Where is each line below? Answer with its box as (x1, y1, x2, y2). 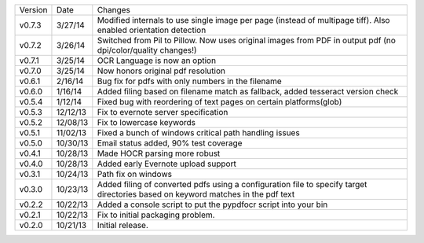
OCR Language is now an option (97, 55, 216, 66)
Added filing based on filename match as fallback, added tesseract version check (97, 87, 399, 97)
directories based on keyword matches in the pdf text (97, 189, 295, 200)
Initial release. (97, 220, 149, 230)
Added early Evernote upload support (97, 158, 237, 169)
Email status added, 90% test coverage (97, 138, 243, 149)
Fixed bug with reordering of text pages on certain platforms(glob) (97, 97, 342, 107)
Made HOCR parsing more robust (97, 148, 221, 159)
